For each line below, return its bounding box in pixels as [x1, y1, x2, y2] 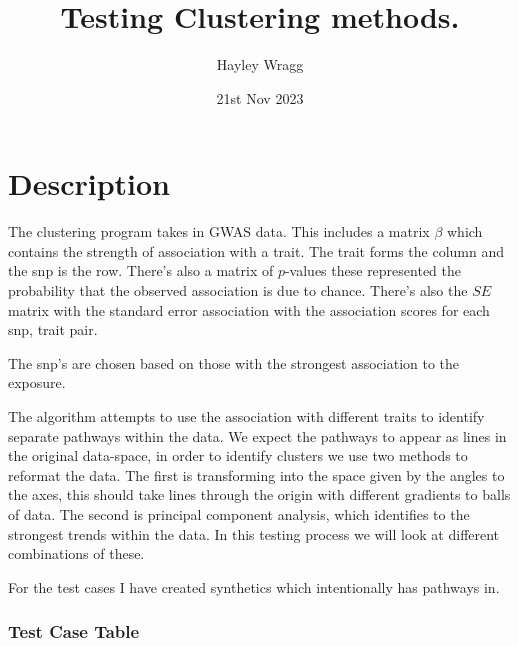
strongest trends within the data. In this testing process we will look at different [8, 523, 500, 544]
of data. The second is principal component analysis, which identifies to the [8, 503, 470, 524]
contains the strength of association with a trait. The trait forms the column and [8, 240, 504, 261]
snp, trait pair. [8, 319, 98, 340]
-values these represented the [284, 260, 462, 281]
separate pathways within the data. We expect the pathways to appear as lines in [8, 425, 507, 446]
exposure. [8, 372, 66, 393]
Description [8, 163, 171, 204]
